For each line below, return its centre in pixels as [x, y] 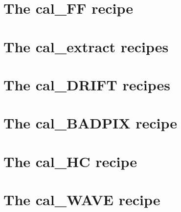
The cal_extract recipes [86, 46]
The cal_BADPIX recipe [90, 123]
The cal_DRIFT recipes [87, 84]
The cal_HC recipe [70, 161]
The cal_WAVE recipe [82, 200]
